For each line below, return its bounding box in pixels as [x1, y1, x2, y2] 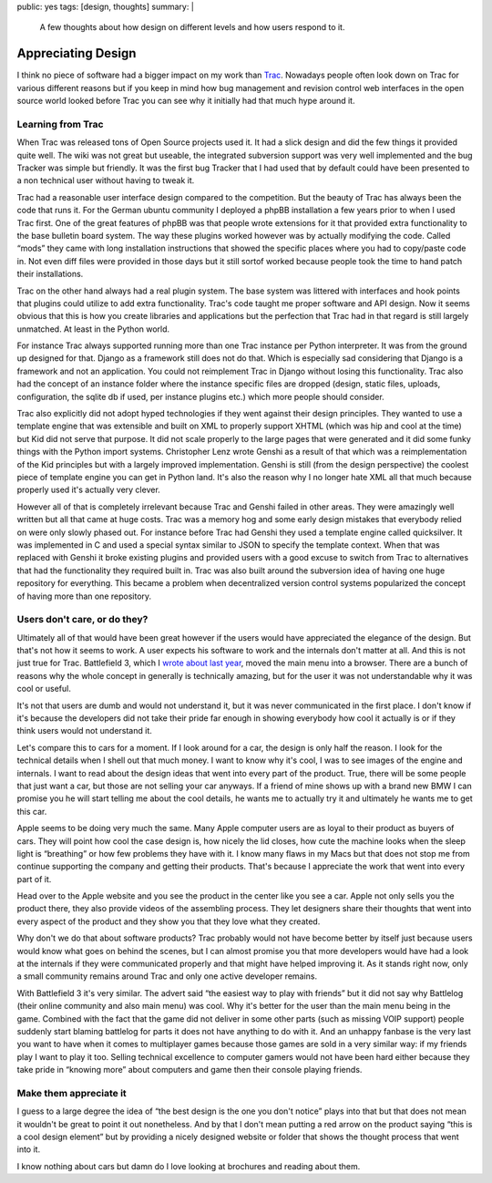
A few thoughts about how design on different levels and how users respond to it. [39, 22, 345, 33]
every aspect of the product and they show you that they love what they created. [16, 916, 321, 927]
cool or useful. [16, 684, 72, 694]
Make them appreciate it [16, 1086, 127, 1099]
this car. [16, 806, 47, 817]
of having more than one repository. [16, 591, 152, 602]
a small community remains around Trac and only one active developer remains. [16, 971, 318, 982]
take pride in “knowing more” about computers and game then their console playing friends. [16, 1065, 363, 1075]
